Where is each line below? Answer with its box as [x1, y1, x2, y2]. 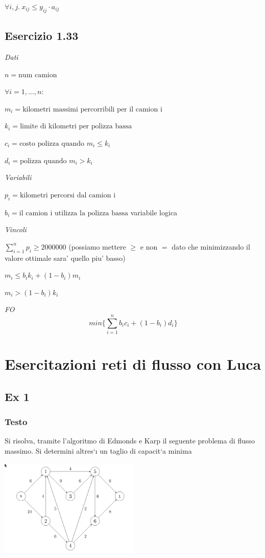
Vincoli [5, 224, 27, 235]
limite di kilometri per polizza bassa [20, 123, 132, 130]
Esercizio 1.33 [5, 28, 79, 43]
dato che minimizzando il [172, 241, 250, 252]
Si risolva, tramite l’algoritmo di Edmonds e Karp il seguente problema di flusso [5, 435, 255, 446]
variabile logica [130, 207, 178, 217]
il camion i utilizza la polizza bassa [19, 209, 129, 217]
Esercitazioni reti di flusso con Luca [5, 353, 261, 374]
